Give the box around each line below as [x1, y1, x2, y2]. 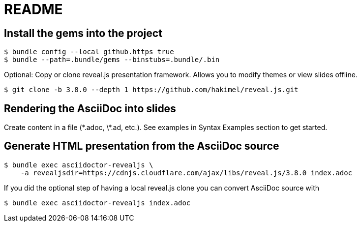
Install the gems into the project [4, 27, 162, 39]
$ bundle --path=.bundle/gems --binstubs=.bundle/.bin [4, 56, 220, 64]
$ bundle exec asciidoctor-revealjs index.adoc [4, 198, 191, 207]
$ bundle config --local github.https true [4, 48, 174, 56]
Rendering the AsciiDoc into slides [4, 102, 176, 115]
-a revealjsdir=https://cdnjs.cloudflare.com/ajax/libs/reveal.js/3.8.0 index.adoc [20, 168, 353, 177]
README [4, 1, 63, 18]
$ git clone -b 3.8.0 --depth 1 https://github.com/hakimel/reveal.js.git [4, 86, 299, 94]
